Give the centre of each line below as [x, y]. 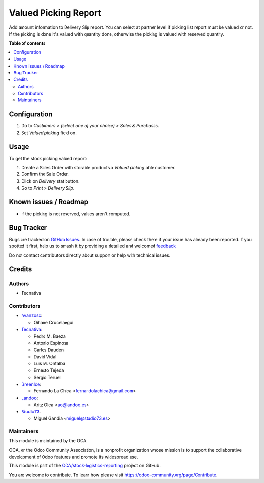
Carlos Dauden [48, 350]
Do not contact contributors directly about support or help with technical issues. [90, 255]
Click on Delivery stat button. [51, 181]
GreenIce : [31, 384]
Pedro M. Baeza [50, 336]
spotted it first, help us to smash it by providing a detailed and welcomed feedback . [93, 246]
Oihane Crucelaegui [54, 322]
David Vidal [45, 357]
